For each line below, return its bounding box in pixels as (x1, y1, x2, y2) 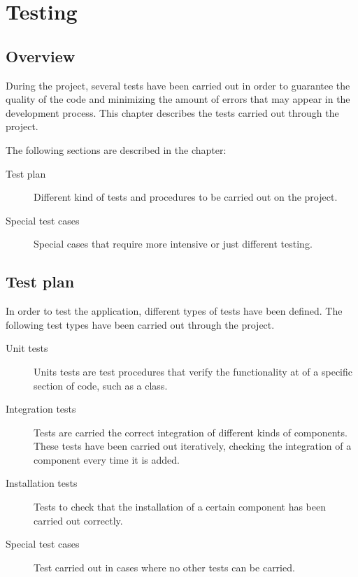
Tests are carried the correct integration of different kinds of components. (34, 425, 348, 439)
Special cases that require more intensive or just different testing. (34, 236, 313, 251)
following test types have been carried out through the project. (6, 317, 275, 332)
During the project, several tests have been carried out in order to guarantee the (6, 78, 350, 92)
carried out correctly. (34, 513, 123, 527)
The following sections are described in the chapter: (6, 142, 227, 157)
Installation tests (6, 476, 78, 490)
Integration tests (6, 401, 76, 416)
